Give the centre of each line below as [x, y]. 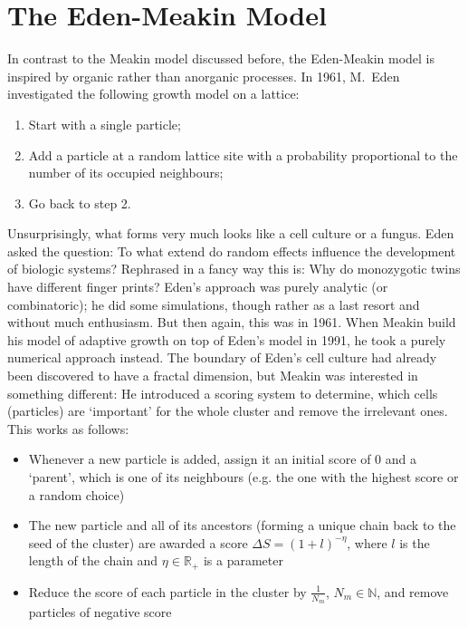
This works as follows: [68, 428]
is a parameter [243, 560]
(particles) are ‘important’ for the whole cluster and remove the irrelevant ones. [228, 411]
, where [367, 542]
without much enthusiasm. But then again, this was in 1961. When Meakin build [232, 322]
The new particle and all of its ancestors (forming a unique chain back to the [242, 525]
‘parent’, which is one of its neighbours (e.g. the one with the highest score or [244, 477]
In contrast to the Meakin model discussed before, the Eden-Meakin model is [221, 58]
